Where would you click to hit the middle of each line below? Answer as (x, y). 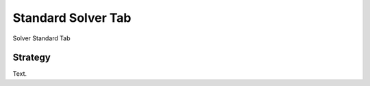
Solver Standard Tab (41, 38)
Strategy (32, 58)
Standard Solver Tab (72, 18)
